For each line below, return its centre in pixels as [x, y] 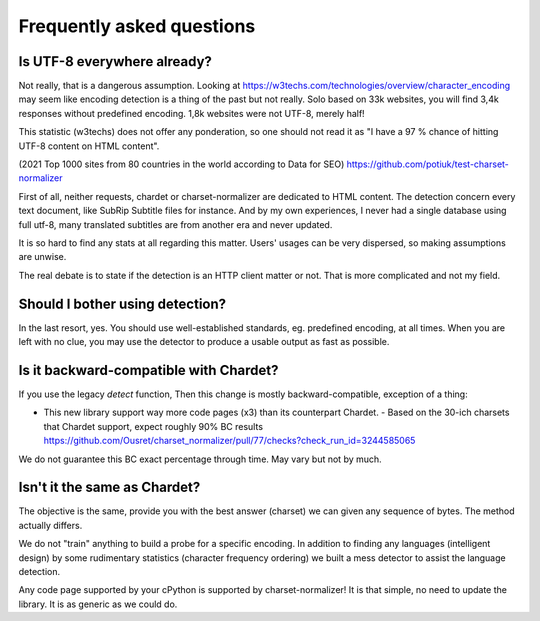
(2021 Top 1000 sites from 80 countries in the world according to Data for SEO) [181, 164]
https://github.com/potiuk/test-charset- [428, 164]
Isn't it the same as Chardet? [109, 487]
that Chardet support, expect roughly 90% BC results [153, 426]
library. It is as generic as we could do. [98, 604]
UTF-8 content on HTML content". [89, 146]
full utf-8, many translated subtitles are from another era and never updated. [175, 224]
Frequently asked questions [137, 26]
